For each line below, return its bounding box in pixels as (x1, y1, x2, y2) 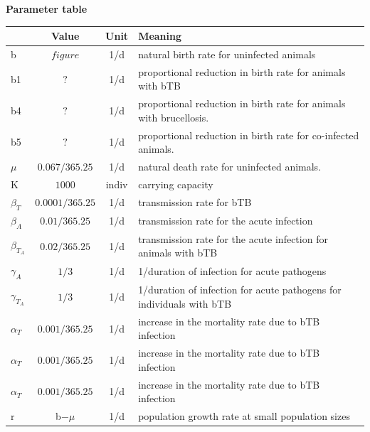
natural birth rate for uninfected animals (138, 46, 316, 61)
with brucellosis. (138, 109, 209, 124)
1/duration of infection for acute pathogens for (138, 282, 342, 297)
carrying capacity (138, 176, 213, 191)
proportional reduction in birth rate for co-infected (138, 127, 359, 142)
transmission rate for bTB (138, 195, 252, 210)
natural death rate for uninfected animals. (138, 159, 322, 174)
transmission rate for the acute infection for (138, 231, 328, 246)
